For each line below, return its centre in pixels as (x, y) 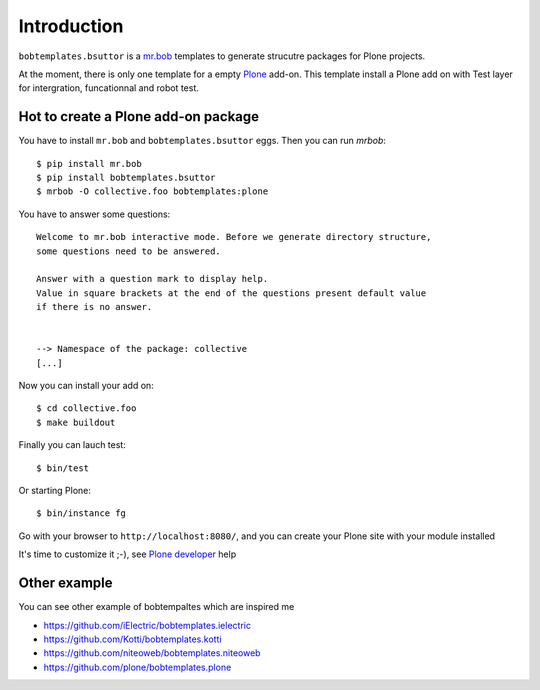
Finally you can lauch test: (72, 445)
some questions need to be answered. (129, 251)
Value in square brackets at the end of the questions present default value (231, 293)
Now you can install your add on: (86, 386)
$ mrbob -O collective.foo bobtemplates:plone (152, 191)
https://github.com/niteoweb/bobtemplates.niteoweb (152, 653)
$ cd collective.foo (86, 408)
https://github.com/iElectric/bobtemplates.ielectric (147, 625)
